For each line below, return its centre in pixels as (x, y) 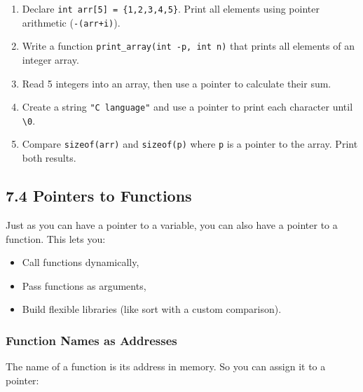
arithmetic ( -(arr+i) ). (71, 22)
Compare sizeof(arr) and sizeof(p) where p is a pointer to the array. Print (190, 144)
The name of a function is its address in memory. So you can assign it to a (166, 366)
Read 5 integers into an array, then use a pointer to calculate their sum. (177, 83)
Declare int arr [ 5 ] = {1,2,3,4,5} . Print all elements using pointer (171, 8)
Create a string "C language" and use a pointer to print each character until (187, 107)
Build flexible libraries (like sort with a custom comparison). (152, 309)
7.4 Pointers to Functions (99, 196)
